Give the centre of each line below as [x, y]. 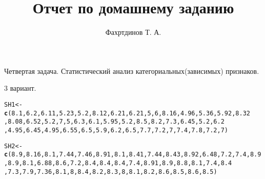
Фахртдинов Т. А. [133, 32]
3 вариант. [20, 88]
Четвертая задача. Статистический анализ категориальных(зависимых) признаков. [132, 71]
